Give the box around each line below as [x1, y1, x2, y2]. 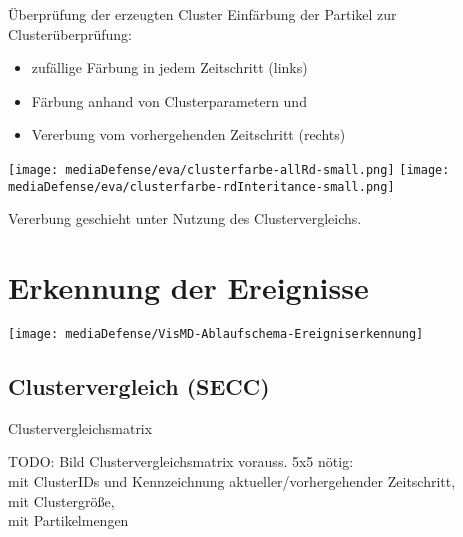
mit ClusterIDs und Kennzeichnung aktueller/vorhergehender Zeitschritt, [8, 471, 456, 492]
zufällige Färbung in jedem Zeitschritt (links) [31, 57, 308, 78]
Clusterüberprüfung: [8, 23, 132, 44]
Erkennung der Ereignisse [8, 267, 369, 308]
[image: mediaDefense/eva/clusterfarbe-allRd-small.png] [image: [8, 162, 450, 177]
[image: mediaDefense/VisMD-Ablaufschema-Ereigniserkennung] [8, 327, 424, 341]
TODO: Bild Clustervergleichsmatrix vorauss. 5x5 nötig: [8, 451, 354, 472]
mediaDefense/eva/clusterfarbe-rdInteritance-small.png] [8, 179, 395, 194]
